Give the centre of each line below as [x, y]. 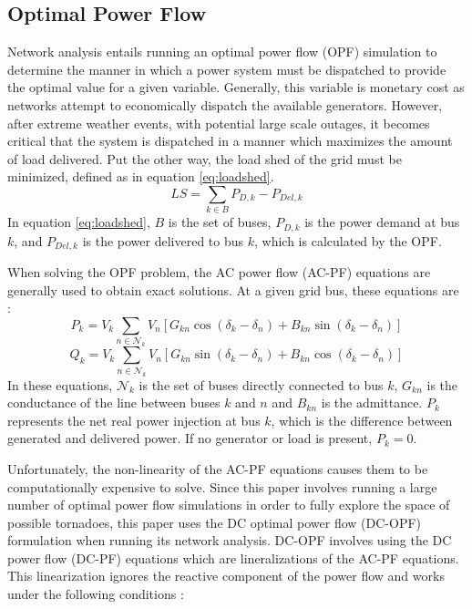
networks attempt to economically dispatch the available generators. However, [225, 104]
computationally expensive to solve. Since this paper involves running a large [222, 486]
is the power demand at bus [382, 222]
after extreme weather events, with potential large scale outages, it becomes [219, 123]
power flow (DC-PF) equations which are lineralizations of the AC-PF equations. [233, 557]
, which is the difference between [362, 420]
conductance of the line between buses [114, 403]
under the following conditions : [96, 594]
